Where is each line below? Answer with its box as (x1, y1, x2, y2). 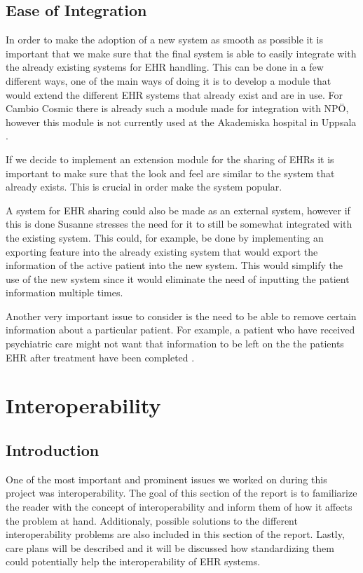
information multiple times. (6, 285, 123, 300)
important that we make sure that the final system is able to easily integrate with (6, 46, 357, 60)
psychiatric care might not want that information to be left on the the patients (6, 336, 344, 351)
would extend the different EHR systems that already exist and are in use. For (6, 87, 343, 102)
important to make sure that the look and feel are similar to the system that (6, 165, 335, 180)
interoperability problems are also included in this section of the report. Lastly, (6, 527, 345, 541)
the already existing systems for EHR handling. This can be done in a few (6, 60, 324, 74)
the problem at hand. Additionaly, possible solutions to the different (6, 513, 298, 527)
